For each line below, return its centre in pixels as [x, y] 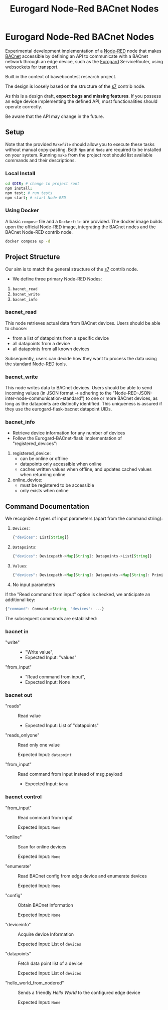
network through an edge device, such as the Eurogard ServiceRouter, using [84, 61]
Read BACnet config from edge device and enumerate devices [82, 876]
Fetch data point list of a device [50, 963]
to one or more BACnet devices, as [122, 398]
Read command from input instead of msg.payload [70, 774]
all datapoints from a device [41, 343]
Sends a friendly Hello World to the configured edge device [79, 992]
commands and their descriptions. [41, 160]
